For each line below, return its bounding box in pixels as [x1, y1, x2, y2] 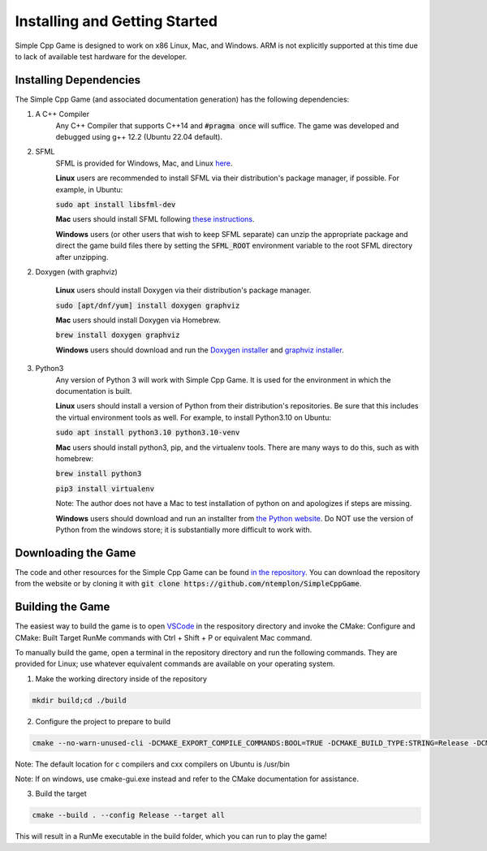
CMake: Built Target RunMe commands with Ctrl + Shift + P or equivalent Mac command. [15, 633, 312, 642]
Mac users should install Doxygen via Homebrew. [55, 315, 221, 325]
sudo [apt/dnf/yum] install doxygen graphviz [55, 300, 240, 310]
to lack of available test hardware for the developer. [15, 51, 187, 61]
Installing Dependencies [15, 73, 141, 87]
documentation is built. [55, 387, 133, 396]
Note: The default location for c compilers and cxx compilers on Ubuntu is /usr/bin [15, 759, 291, 769]
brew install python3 [55, 469, 142, 478]
